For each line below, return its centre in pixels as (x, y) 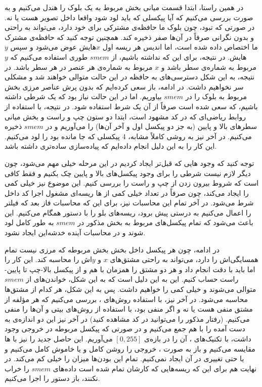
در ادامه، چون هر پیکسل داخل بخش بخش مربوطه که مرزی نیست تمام (112, 249)
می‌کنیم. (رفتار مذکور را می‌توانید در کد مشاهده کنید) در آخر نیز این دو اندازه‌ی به (127, 318)
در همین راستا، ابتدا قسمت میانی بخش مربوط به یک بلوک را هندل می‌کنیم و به (124, 7)
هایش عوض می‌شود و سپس (53, 47)
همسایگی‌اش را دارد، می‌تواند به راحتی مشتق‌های (184, 259)
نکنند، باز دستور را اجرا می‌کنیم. (52, 378)
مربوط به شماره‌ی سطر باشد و (209, 67)
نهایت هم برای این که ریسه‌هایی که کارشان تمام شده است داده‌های (155, 368)
